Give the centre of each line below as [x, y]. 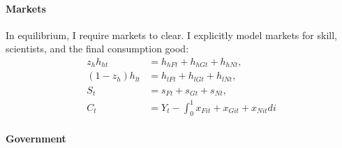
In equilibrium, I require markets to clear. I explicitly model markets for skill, [171, 35]
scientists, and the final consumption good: [97, 49]
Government [36, 138]
